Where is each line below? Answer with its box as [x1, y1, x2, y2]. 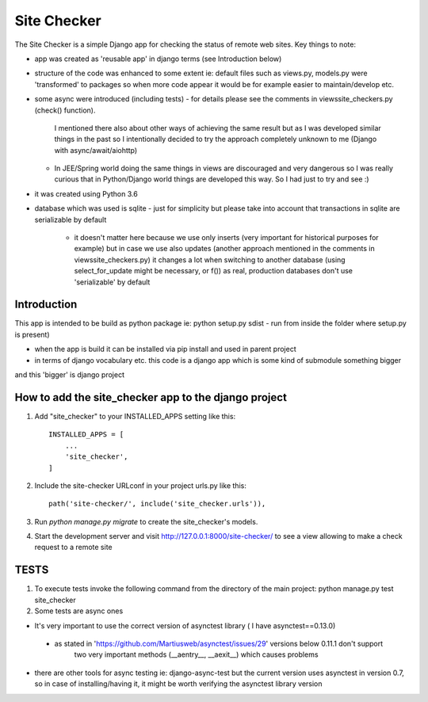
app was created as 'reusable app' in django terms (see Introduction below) [34, 54, 282, 63]
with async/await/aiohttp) [54, 145, 138, 155]
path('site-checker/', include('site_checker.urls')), [48, 499, 266, 509]
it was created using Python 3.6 [34, 189, 138, 198]
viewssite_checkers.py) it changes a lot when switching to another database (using [74, 254, 346, 265]
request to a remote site [34, 543, 113, 552]
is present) [14, 330, 50, 339]
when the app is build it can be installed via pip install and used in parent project [34, 345, 296, 354]
